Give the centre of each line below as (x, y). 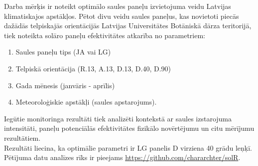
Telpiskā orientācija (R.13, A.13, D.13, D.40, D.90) (93, 68)
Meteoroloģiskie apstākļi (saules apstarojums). (86, 102)
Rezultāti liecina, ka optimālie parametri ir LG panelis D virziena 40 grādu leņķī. (128, 147)
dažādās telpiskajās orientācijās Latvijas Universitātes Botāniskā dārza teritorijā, (128, 26)
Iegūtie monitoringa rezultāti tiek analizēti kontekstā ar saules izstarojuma (118, 118)
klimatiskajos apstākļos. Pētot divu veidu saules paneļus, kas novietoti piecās (122, 16)
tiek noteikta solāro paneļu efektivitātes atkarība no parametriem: (105, 35)
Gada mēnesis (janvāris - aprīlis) (65, 85)
